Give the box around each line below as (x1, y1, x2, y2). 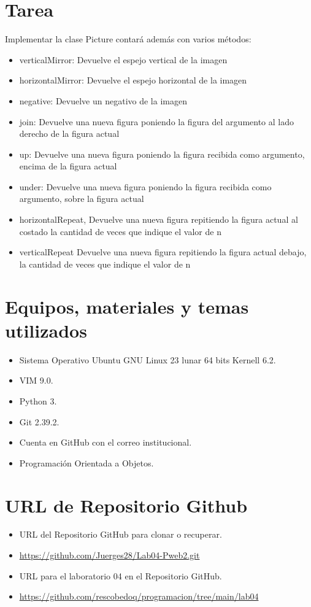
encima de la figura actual (19, 160, 117, 172)
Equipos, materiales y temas (5, 293, 249, 319)
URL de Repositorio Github (5, 492, 248, 517)
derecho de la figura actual (19, 127, 120, 140)
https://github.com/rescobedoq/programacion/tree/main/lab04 (19, 590, 259, 603)
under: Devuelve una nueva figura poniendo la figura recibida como (19, 180, 272, 193)
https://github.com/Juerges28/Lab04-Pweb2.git (19, 549, 200, 562)
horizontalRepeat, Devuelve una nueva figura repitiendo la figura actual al (19, 213, 298, 226)
